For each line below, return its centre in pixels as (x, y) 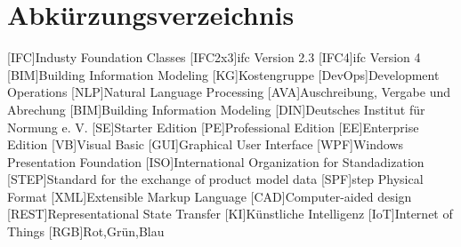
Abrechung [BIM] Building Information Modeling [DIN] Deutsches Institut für (216, 109)
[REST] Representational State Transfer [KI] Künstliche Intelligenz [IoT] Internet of (230, 214)
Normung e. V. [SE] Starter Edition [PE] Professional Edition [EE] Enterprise (213, 127)
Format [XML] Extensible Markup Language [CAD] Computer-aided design (210, 196)
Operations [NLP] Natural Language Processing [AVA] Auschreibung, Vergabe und (229, 92)
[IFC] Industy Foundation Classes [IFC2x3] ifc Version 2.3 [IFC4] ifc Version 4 (214, 57)
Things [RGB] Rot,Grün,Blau (86, 231)
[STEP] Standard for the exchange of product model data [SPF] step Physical (215, 179)
